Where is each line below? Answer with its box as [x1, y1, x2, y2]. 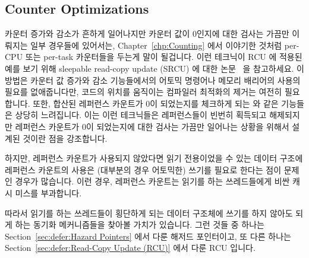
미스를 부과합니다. [15, 186, 82, 199]
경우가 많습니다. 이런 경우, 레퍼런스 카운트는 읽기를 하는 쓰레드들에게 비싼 [15, 175, 290, 187]
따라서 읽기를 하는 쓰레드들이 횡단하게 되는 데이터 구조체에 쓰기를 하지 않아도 [5, 206, 293, 219]
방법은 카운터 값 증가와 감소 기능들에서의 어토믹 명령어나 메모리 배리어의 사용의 [5, 74, 301, 86]
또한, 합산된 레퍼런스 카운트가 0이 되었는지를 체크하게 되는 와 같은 [33, 97, 279, 109]
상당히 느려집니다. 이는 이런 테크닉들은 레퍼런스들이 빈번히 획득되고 [15, 109, 267, 121]
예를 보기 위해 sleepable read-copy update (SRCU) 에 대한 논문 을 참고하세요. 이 [5, 62, 304, 74]
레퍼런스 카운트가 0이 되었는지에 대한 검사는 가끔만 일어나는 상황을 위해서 [15, 120, 289, 132]
